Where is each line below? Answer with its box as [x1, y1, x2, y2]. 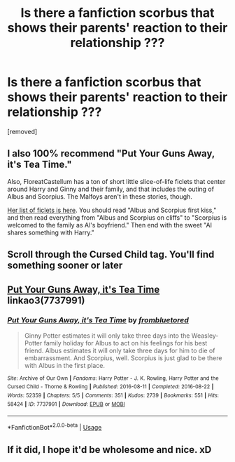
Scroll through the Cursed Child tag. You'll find [7, 249, 215, 260]
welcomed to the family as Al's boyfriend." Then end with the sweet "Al [7, 220, 212, 229]
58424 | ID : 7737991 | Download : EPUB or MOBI [7, 400, 125, 408]
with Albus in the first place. [24, 361, 105, 369]
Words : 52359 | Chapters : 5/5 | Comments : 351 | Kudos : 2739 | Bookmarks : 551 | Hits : [7, 392, 219, 400]
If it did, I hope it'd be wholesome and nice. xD [7, 444, 212, 456]
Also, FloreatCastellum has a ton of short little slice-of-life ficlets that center [7, 177, 226, 185]
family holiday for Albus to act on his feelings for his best [43, 338, 208, 347]
